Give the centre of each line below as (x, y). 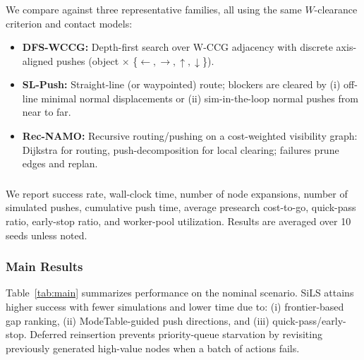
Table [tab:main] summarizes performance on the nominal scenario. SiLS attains (180, 293)
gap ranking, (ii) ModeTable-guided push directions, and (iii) (138, 320)
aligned (38, 60)
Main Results (44, 266)
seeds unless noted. (47, 235)
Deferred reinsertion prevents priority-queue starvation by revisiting (176, 334)
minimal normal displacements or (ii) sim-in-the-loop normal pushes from (200, 98)
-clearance (336, 9)
